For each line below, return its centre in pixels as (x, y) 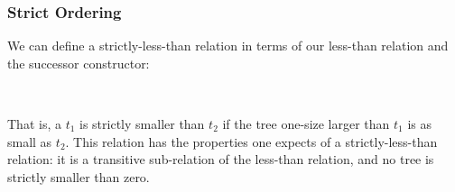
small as (30, 141)
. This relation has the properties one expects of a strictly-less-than (251, 141)
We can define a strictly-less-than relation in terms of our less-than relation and (228, 46)
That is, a (34, 123)
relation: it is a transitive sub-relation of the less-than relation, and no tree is (221, 159)
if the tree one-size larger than (306, 123)
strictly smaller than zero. (79, 176)
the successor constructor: (79, 63)
